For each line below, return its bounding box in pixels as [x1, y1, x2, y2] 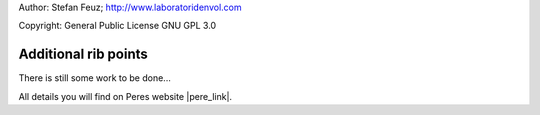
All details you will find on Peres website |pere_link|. [18, 90, 233, 102]
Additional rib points [18, 46, 149, 63]
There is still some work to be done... [18, 72, 172, 84]
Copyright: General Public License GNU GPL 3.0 [18, 20, 217, 32]
